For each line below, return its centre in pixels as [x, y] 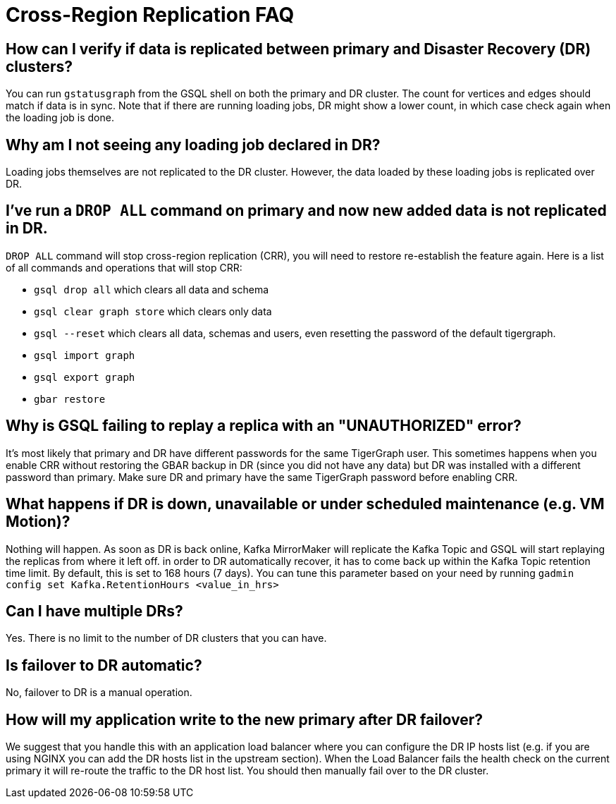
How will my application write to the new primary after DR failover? [245, 719]
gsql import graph [85, 355]
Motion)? [38, 522]
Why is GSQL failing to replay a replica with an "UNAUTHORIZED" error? [264, 426]
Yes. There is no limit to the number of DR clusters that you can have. [166, 638]
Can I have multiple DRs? [94, 611]
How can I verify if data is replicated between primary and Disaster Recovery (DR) [298, 49]
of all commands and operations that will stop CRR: [124, 267]
